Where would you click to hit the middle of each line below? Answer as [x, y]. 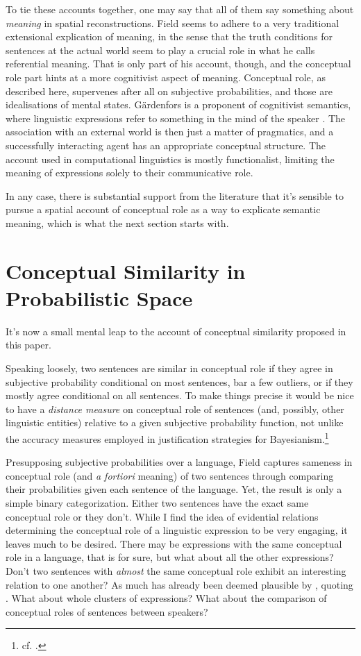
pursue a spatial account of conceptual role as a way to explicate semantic [163, 209]
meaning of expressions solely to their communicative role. [129, 173]
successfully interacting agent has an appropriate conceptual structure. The [166, 145]
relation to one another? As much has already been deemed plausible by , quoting [179, 584]
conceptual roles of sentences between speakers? [107, 611]
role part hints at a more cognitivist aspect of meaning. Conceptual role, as [166, 77]
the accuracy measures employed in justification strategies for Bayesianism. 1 [167, 437]
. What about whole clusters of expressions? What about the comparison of [166, 598]
